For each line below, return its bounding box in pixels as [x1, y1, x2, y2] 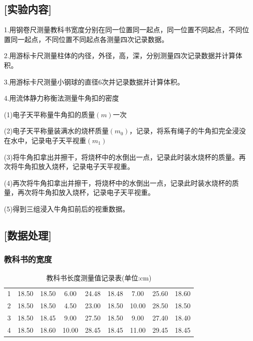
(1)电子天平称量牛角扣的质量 [4, 109, 95, 119]
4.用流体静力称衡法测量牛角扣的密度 [4, 93, 119, 103]
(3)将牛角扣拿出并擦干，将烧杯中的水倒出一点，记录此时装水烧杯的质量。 [4, 151, 239, 162]
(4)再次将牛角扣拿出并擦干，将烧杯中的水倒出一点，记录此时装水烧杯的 [4, 177, 232, 188]
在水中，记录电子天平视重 [4, 135, 86, 145]
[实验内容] [4, 1, 52, 17]
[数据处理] [4, 227, 52, 242]
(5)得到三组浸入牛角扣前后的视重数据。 [4, 203, 129, 213]
